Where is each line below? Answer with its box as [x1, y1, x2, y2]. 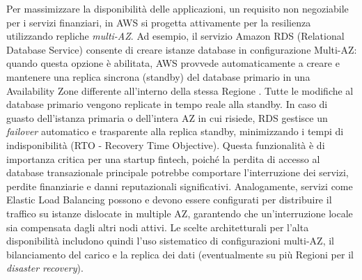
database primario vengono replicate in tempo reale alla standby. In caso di [6, 97, 328, 111]
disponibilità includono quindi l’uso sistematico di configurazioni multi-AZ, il [6, 233, 334, 248]
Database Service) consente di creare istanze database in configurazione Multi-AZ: [6, 42, 357, 56]
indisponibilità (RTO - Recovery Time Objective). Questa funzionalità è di [6, 137, 325, 152]
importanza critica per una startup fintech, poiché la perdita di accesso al [6, 151, 320, 166]
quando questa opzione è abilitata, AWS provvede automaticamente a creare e [6, 56, 340, 70]
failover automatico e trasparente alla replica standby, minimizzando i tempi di [6, 124, 344, 139]
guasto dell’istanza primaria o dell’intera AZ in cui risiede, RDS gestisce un [6, 110, 328, 125]
